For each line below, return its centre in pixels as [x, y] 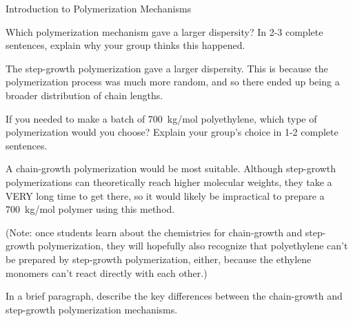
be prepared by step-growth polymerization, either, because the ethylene [159, 259]
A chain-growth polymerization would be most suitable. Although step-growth [171, 168]
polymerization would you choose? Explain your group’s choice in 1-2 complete [172, 132]
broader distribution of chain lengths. [84, 95]
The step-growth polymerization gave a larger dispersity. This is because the [167, 68]
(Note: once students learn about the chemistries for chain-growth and [154, 232]
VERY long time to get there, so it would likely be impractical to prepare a [165, 195]
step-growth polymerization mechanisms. [92, 309]
